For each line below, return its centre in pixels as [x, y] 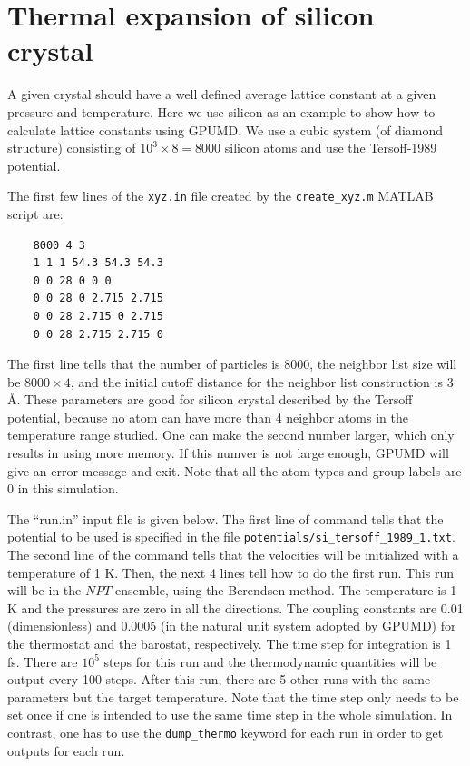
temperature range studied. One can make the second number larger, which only [231, 435]
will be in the [44, 590]
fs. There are [43, 661]
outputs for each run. [66, 750]
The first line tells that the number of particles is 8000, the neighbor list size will [232, 364]
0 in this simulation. [63, 488]
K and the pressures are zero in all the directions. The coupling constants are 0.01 [235, 607]
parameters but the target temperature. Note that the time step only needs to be [233, 696]
